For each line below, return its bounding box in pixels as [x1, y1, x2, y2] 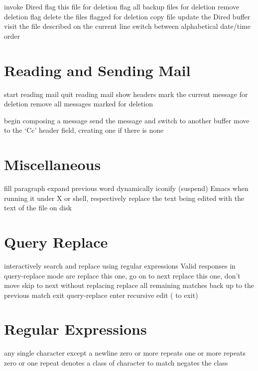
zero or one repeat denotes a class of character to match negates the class [4, 358, 228, 368]
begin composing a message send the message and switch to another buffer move [4, 115, 250, 125]
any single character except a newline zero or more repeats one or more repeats [4, 348, 246, 358]
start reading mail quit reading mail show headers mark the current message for [4, 89, 248, 99]
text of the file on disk [4, 202, 72, 213]
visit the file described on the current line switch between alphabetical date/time [4, 21, 251, 31]
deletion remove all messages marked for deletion [4, 98, 153, 109]
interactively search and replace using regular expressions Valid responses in [4, 260, 236, 271]
